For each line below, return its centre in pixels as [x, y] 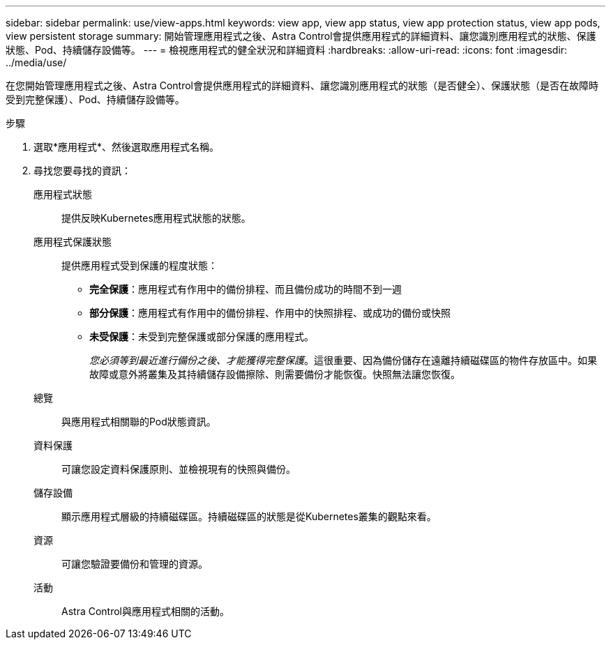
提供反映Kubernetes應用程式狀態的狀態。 [156, 218]
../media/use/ [36, 62]
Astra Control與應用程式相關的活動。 [145, 611]
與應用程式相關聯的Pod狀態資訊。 [139, 422]
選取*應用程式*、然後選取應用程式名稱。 [127, 147]
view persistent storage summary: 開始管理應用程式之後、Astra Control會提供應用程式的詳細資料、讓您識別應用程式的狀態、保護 [301, 36]
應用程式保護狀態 [73, 242]
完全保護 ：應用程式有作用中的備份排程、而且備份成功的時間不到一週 [246, 289]
